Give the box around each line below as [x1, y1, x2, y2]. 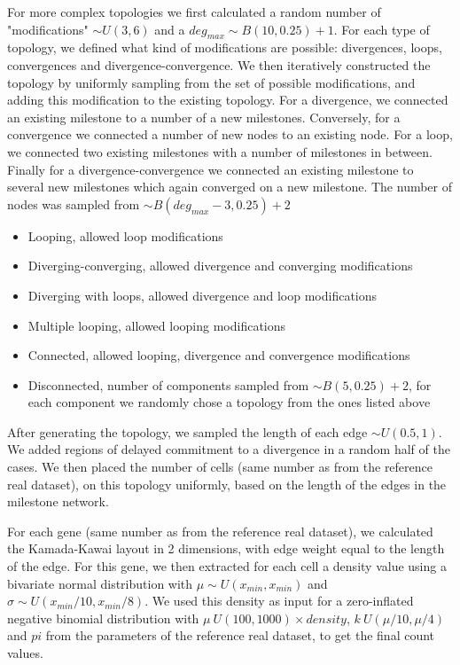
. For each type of [333, 20, 430, 38]
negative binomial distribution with [7, 608, 199, 627]
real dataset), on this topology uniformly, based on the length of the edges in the [7, 474, 447, 493]
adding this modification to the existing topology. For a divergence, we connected [7, 90, 448, 109]
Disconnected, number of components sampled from [27, 375, 309, 394]
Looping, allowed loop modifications [27, 226, 223, 245]
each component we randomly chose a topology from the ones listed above [27, 393, 431, 411]
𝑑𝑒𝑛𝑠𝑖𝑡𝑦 [306, 613, 347, 626]
